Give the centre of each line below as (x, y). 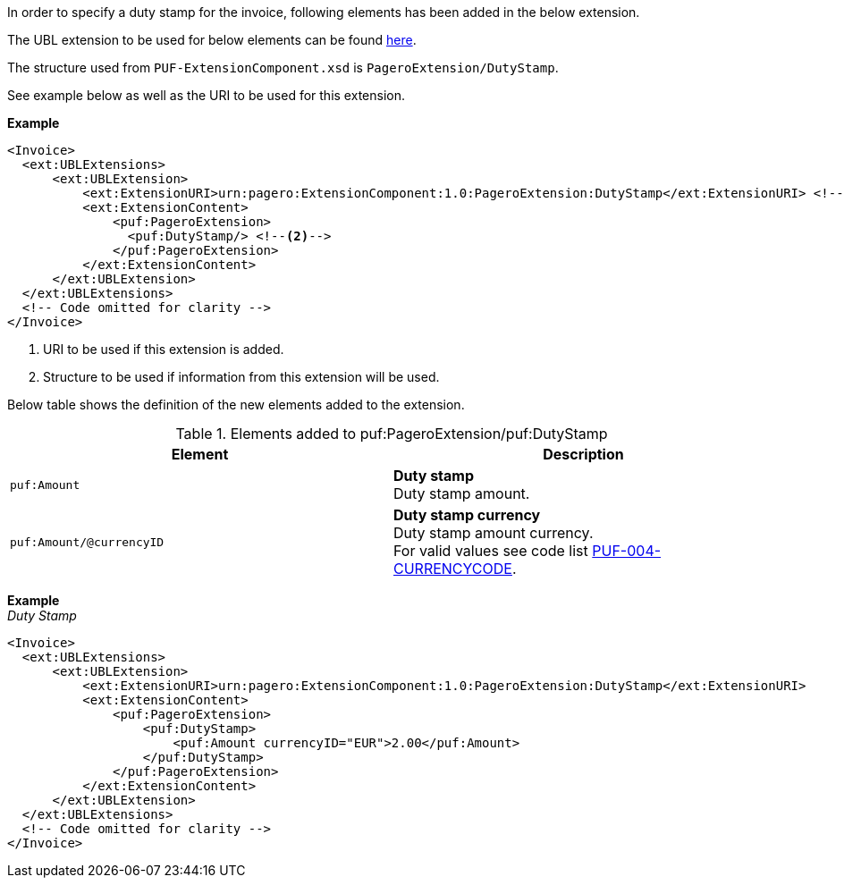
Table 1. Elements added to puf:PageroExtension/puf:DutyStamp (392, 434)
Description (583, 454)
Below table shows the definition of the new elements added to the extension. (236, 405)
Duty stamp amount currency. (494, 533)
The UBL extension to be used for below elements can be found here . (212, 40)
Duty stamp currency (467, 515)
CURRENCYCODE (453, 569)
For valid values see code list (491, 551)
